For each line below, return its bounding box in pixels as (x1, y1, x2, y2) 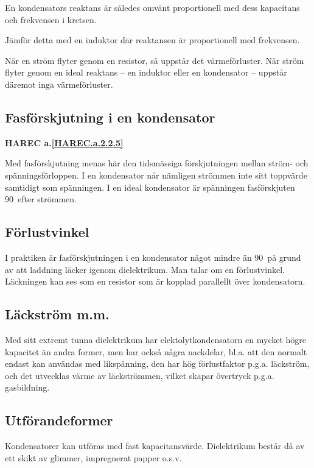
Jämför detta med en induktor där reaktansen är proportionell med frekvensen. (5, 34, 300, 46)
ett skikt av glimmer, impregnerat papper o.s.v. (5, 451, 182, 464)
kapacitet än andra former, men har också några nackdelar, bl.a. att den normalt (5, 345, 307, 358)
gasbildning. (5, 381, 50, 394)
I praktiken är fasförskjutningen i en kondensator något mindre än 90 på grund (5, 250, 301, 263)
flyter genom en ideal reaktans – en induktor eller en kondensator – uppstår (5, 66, 287, 79)
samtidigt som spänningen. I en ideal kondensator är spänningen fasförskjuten (5, 180, 295, 193)
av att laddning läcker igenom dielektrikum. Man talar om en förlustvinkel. (5, 263, 285, 275)
